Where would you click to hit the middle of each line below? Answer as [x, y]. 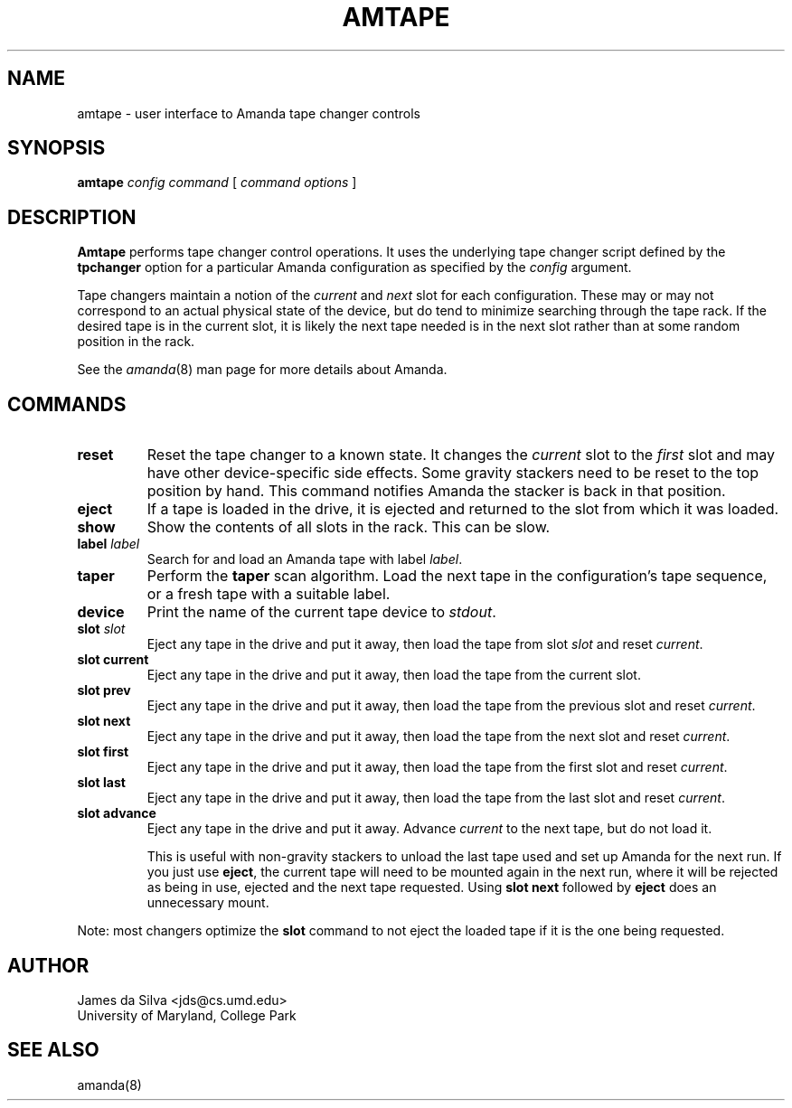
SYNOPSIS [57, 148]
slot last [101, 783]
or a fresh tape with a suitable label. [269, 594]
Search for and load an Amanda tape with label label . [305, 559]
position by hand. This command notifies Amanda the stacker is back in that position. [436, 491]
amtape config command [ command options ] [217, 183]
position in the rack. [136, 342]
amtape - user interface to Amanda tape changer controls [249, 113]
